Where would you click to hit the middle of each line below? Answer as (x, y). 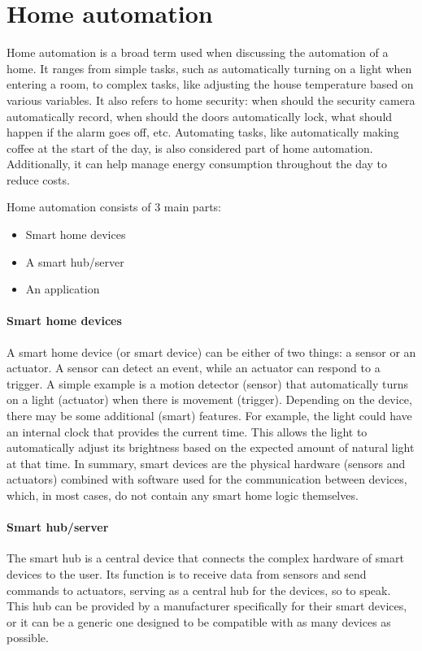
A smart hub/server (75, 261)
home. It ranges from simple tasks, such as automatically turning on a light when (209, 68)
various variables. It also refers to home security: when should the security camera (211, 100)
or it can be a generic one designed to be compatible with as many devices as (199, 621)
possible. (28, 638)
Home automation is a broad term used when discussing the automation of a (198, 52)
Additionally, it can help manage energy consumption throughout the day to (197, 164)
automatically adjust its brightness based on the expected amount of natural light (211, 447)
